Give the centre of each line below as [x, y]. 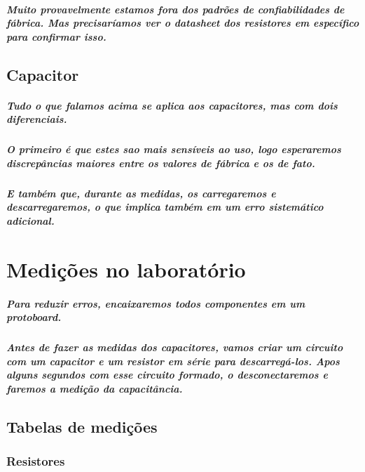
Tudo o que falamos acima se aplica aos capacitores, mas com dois [172, 105]
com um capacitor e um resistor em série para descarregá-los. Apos [173, 361]
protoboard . [34, 317]
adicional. [30, 221]
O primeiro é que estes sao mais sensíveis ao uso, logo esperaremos [174, 149]
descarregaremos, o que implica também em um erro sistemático [165, 207]
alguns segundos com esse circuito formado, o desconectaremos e [167, 375]
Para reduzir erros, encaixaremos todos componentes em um [156, 303]
